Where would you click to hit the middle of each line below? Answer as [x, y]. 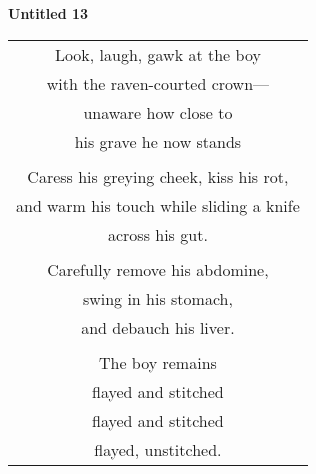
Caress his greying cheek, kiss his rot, [158, 176]
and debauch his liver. [158, 327]
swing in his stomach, [157, 298]
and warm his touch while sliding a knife [158, 205]
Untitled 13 [48, 13]
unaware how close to [158, 112]
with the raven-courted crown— [158, 83]
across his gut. [157, 234]
